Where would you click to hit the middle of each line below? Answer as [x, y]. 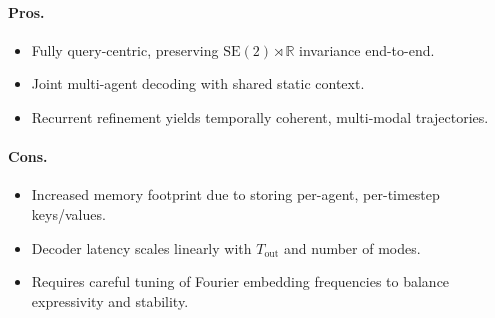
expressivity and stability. [110, 300]
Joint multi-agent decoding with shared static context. [198, 83]
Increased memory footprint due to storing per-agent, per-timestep [235, 194]
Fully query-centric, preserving [125, 49]
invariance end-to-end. [367, 49]
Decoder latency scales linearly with [141, 247]
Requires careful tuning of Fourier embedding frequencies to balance [240, 281]
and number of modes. [352, 247]
